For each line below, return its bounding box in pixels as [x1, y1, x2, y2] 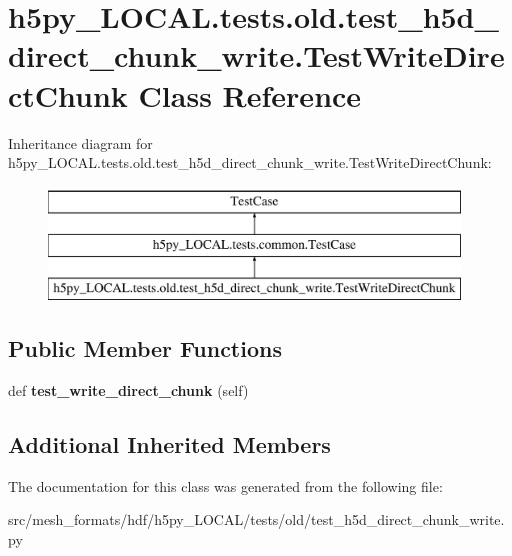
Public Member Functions [8, 333, 282, 364]
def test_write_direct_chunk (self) [8, 379, 249, 400]
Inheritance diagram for [8, 132, 153, 153]
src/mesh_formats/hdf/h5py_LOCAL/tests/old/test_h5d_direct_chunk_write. [8, 509, 505, 530]
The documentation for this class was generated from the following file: [8, 475, 443, 496]
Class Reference [138, 74, 362, 115]
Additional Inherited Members [8, 428, 331, 459]
